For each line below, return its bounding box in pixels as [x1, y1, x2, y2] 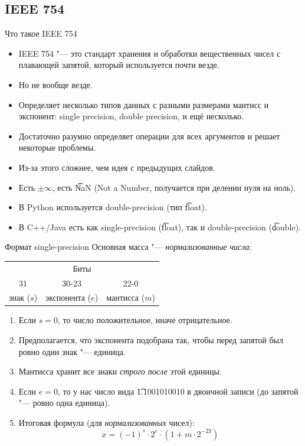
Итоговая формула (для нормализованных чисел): [18, 416, 195, 429]
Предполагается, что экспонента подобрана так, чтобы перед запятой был [18, 334, 283, 346]
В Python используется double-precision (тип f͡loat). [18, 201, 207, 213]
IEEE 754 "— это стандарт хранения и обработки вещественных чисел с [18, 47, 281, 59]
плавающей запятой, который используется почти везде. [18, 58, 219, 71]
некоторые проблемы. [18, 141, 96, 154]
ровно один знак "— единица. [18, 345, 126, 357]
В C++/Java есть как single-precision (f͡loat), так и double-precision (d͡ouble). [18, 220, 301, 233]
